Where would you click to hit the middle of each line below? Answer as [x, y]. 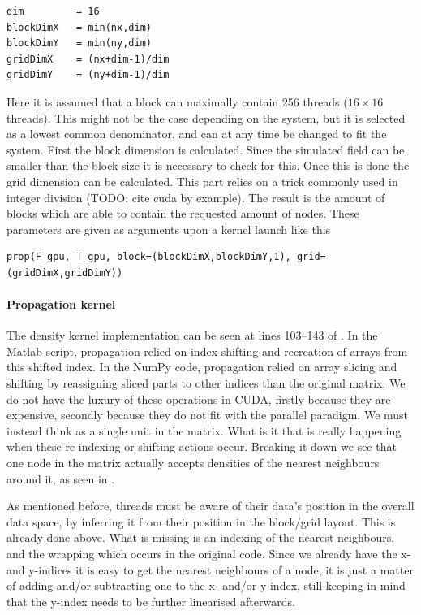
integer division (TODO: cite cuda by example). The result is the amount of [196, 197]
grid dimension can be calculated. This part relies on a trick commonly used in [202, 181]
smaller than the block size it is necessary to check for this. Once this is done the [208, 165]
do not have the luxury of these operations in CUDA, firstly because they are [199, 398]
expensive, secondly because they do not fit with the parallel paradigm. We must [208, 415]
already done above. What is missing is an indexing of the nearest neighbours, [201, 537]
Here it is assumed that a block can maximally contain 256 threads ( [177, 101]
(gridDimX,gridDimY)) [65, 273]
